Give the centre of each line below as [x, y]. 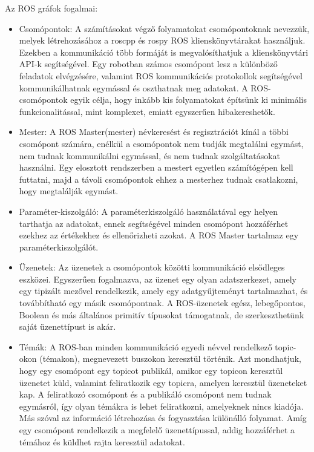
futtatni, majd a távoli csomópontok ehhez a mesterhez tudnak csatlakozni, [159, 179]
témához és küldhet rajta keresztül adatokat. [102, 441]
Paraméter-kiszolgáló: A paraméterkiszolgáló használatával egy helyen [148, 211]
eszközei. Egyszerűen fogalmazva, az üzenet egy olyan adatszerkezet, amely [158, 279]
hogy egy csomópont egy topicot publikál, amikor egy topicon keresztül [151, 371]
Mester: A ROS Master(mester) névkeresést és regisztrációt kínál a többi [154, 132]
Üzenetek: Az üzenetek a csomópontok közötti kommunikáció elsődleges [152, 267]
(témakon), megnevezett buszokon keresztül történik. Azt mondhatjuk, [170, 359]
